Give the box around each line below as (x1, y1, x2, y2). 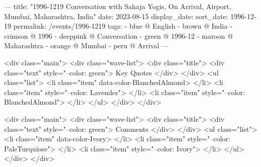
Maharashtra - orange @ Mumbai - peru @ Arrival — (4, 40, 169, 51)
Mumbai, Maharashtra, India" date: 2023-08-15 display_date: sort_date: (4, 11, 228, 21)
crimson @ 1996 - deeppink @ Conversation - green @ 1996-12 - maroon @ (4, 30, 233, 41)
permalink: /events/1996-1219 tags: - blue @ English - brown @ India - (13, 21, 232, 31)
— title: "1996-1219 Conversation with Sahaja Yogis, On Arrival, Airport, (4, 1, 231, 11)
